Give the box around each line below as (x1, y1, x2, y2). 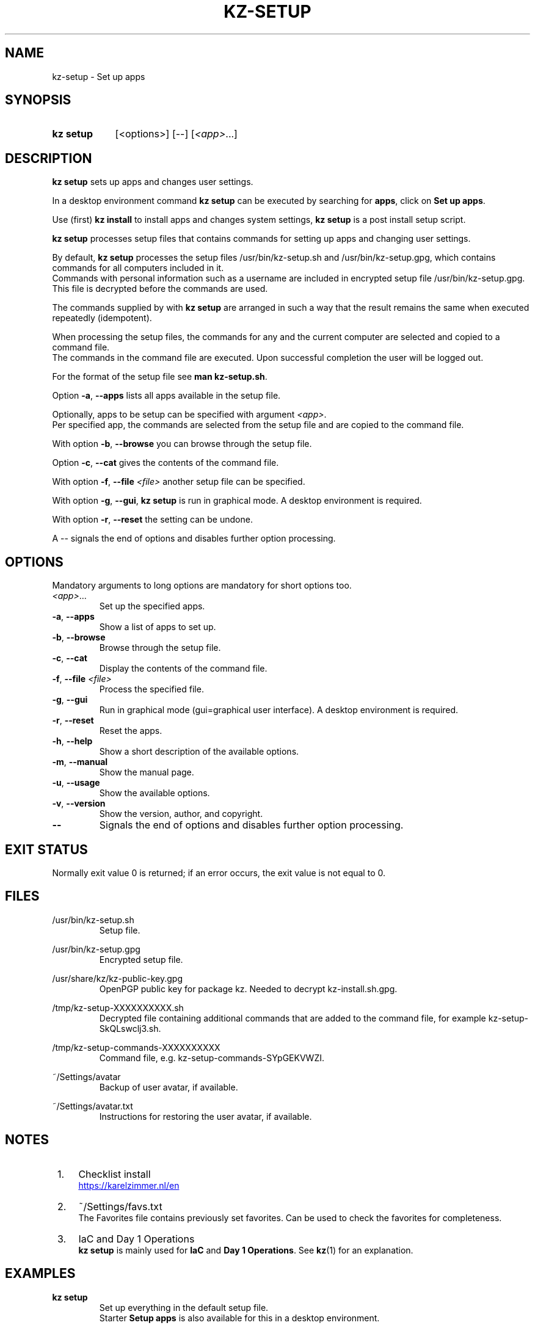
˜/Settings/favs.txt (78, 1200, 162, 1213)
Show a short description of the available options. (99, 746, 299, 757)
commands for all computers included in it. (52, 263, 224, 274)
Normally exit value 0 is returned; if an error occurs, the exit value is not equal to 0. (52, 867, 385, 878)
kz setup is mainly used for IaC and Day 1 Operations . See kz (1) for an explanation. (78, 1244, 413, 1255)
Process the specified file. (99, 684, 204, 695)
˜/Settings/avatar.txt (52, 1100, 133, 1111)
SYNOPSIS (5, 92, 71, 108)
